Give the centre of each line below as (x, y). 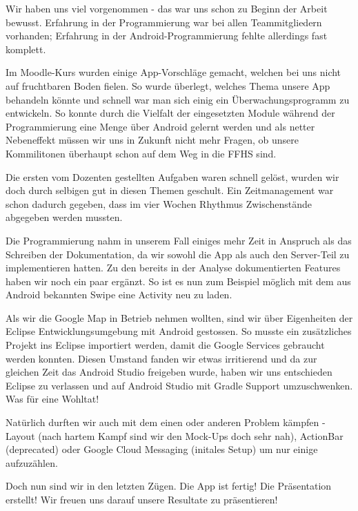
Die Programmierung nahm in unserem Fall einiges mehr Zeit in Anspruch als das (179, 240)
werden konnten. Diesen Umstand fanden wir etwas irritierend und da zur (161, 358)
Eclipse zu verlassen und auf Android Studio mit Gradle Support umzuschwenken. (179, 385)
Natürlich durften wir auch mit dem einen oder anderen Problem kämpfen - (166, 422)
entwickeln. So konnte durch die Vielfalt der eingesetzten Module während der (170, 113)
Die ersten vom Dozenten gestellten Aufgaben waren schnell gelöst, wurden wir (172, 176)
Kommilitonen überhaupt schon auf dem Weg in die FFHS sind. (141, 153)
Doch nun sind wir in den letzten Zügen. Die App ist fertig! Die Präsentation (169, 486)
